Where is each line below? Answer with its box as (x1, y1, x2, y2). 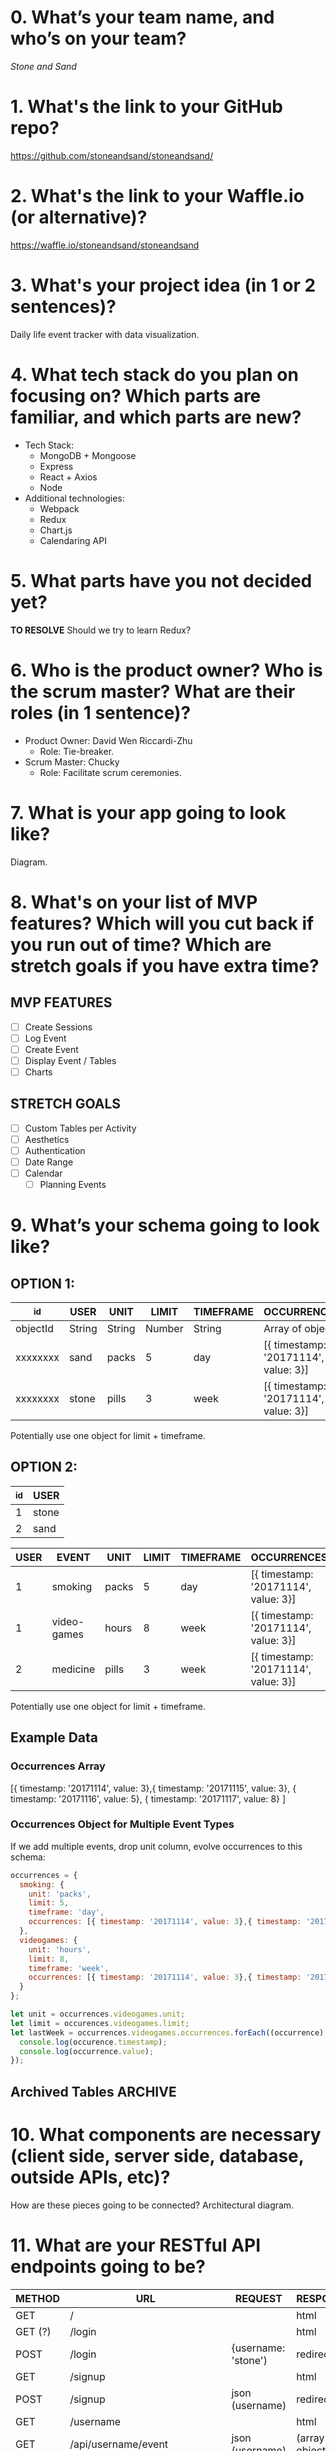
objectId (15, 1322, 55, 1335)
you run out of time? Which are (10, 933, 272, 956)
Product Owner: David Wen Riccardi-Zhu (24, 734, 193, 746)
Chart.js (39, 524, 73, 536)
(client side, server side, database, (10, 2144, 305, 2167)
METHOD (15, 2291, 61, 2305)
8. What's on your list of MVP (10, 891, 258, 913)
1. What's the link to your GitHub (10, 96, 284, 118)
